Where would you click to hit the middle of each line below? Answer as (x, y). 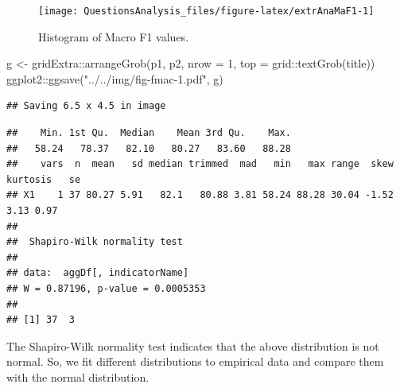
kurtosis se (44, 179)
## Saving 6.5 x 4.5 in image (86, 106)
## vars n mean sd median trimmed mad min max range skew (200, 164)
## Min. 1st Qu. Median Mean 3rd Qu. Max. (149, 133)
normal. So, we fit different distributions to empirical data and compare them (195, 361)
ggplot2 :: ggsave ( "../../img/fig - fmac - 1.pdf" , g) (115, 78)
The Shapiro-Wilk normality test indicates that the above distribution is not (193, 345)
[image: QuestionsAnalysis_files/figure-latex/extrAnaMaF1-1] (206, 11)
